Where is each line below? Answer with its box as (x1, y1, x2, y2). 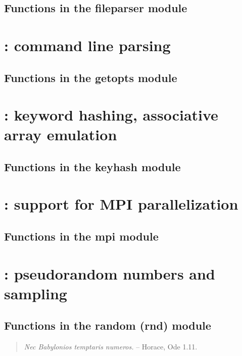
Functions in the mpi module (4, 228, 159, 244)
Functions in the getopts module (4, 69, 177, 85)
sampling (4, 283, 67, 303)
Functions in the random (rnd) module (4, 318, 211, 333)
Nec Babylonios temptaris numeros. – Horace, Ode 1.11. (24, 341, 198, 352)
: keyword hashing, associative (4, 104, 218, 125)
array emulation (4, 124, 117, 145)
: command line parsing (4, 34, 171, 55)
